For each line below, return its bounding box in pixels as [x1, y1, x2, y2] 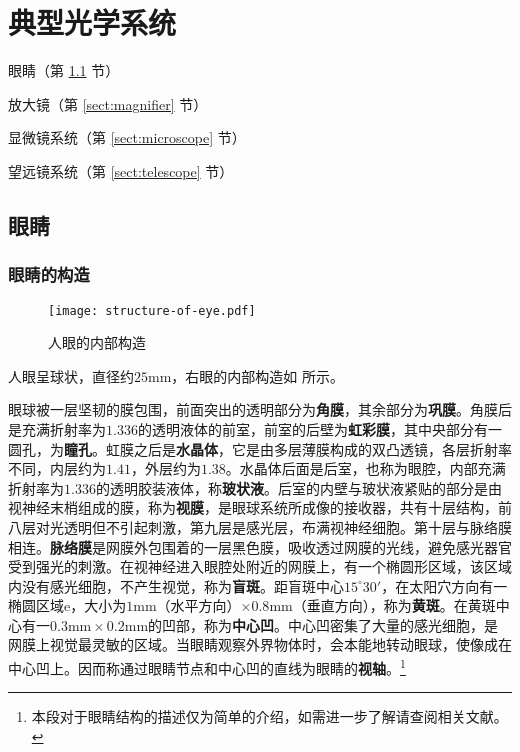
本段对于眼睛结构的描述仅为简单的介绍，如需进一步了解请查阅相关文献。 [31, 706, 508, 727]
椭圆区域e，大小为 [8, 595, 127, 616]
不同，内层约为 [8, 458, 106, 479]
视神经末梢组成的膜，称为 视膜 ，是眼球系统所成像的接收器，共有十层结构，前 [8, 497, 512, 518]
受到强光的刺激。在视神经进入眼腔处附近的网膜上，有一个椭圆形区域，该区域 [8, 556, 512, 577]
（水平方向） [156, 595, 241, 616]
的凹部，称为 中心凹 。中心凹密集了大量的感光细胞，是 [148, 614, 499, 635]
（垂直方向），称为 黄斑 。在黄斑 [292, 595, 496, 616]
